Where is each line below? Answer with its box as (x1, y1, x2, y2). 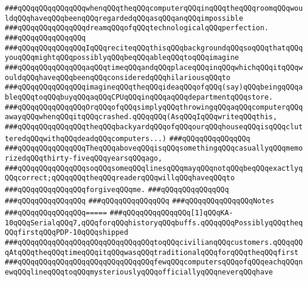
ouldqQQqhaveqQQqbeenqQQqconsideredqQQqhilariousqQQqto (5, 73, 231, 82)
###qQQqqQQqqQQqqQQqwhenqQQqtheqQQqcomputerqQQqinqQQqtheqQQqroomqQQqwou (5, 4, 303, 12)
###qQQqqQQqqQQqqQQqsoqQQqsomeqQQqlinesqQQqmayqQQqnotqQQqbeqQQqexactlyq (5, 164, 303, 173)
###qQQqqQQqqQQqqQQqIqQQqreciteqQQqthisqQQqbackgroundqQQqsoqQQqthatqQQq (5, 43, 303, 52)
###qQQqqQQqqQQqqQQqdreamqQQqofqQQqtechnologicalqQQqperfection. (5, 24, 269, 33)
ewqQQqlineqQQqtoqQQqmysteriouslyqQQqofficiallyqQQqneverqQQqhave (5, 268, 274, 277)
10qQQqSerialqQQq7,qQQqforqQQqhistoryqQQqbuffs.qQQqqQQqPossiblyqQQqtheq (5, 218, 303, 227)
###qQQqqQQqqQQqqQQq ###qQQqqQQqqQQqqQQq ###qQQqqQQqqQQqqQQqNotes (5, 197, 275, 206)
